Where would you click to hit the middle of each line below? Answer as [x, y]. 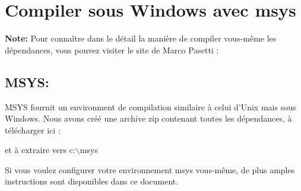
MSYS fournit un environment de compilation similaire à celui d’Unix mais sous [150, 106]
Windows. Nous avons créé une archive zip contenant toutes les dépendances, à [148, 118]
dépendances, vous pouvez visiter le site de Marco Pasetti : [112, 50]
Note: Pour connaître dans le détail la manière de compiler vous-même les [141, 38]
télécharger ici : [33, 130]
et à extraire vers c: [40, 150]
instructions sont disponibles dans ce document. [92, 181]
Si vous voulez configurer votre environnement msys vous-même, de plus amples [150, 169]
